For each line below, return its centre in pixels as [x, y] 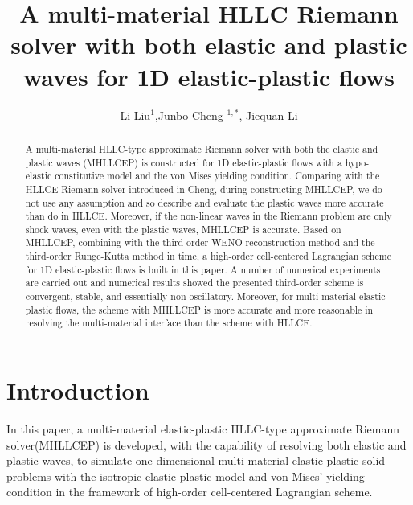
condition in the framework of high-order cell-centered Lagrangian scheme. [190, 492]
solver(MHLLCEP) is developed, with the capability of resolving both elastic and [206, 444]
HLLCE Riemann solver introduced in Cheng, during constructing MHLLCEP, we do [204, 189]
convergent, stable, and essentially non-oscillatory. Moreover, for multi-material [191, 296]
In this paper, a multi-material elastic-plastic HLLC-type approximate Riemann [203, 429]
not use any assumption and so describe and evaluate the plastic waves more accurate [204, 202]
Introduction [78, 390]
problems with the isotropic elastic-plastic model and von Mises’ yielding [186, 476]
